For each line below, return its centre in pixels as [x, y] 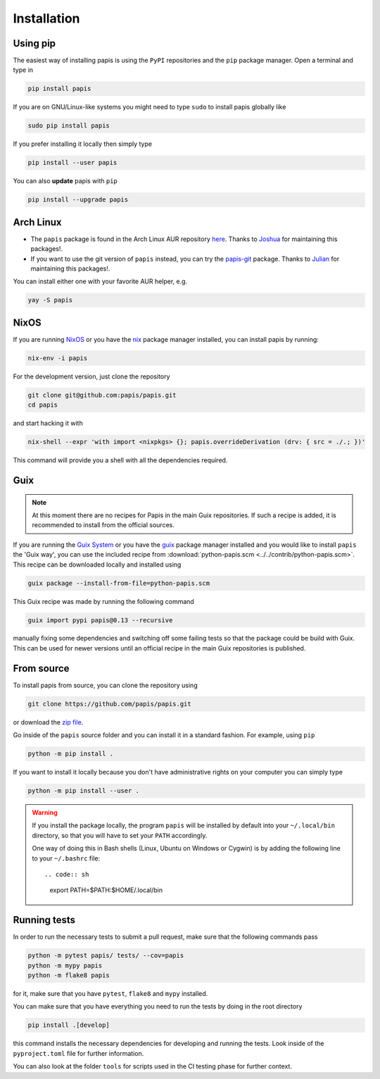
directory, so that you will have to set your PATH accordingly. [120, 835]
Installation [46, 18]
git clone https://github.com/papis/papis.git [109, 704]
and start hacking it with [48, 424]
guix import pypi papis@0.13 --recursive [100, 620]
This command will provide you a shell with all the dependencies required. [120, 460]
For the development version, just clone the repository [91, 376]
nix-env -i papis [58, 358]
